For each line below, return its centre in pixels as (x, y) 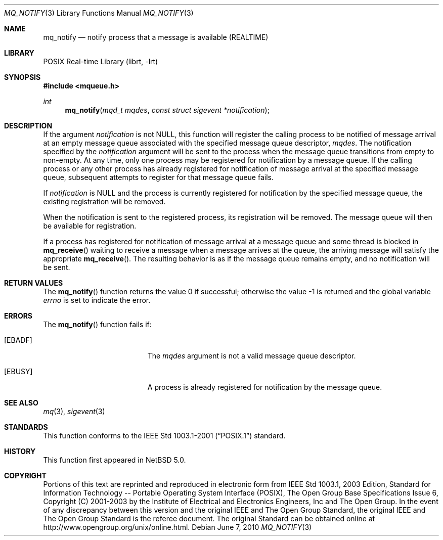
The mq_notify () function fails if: (97, 324)
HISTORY (20, 451)
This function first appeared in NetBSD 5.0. (115, 460)
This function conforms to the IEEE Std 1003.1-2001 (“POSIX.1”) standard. (164, 436)
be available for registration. (90, 226)
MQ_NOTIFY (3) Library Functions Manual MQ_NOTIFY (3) (99, 13)
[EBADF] (18, 340)
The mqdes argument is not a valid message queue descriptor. (252, 356)
